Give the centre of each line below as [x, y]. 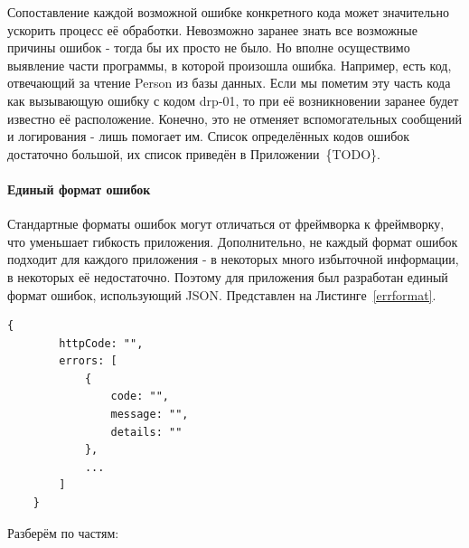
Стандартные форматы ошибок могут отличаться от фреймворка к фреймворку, [226, 224]
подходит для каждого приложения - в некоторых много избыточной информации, [233, 259]
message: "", [150, 415]
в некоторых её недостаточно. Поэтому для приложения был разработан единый [228, 276]
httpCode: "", [101, 343]
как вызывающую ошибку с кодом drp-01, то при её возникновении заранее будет [233, 100]
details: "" [146, 432]
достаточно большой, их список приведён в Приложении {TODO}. [194, 153]
